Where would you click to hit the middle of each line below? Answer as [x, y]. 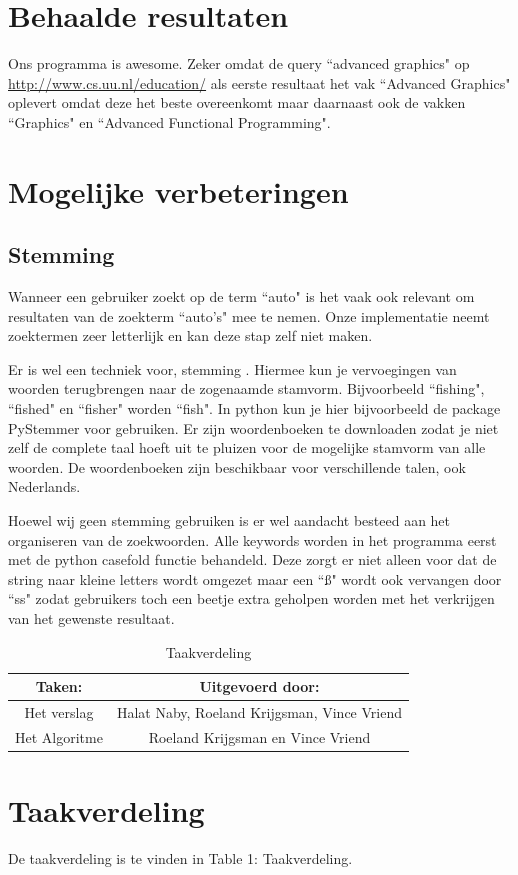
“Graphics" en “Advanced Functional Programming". [169, 121]
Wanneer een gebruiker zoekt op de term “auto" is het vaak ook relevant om [241, 296]
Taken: [59, 686]
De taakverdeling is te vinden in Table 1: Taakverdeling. [180, 858]
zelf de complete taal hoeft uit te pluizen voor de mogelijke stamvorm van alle [247, 447]
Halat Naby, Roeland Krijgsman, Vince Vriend [259, 712]
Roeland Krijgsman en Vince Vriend [259, 736]
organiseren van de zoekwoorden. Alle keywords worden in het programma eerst [252, 539]
